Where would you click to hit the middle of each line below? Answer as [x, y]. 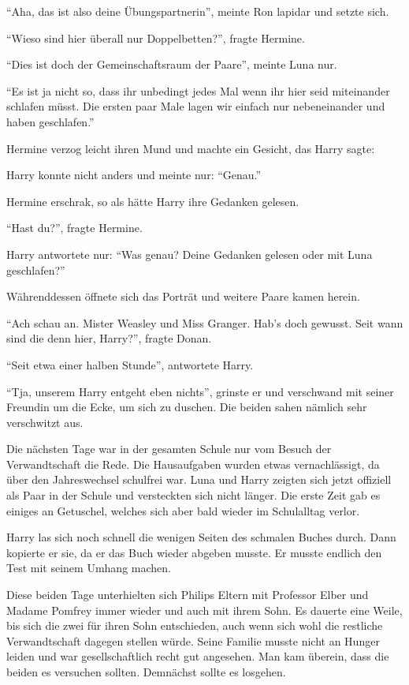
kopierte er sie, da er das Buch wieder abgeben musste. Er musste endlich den [194, 552]
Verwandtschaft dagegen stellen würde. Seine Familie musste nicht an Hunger [193, 640]
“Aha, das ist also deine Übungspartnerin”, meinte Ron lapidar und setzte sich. [198, 11]
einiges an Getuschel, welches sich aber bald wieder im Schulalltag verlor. [183, 510]
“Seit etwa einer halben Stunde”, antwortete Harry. [130, 364]
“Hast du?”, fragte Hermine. [74, 228]
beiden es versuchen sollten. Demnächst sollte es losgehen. [146, 672]
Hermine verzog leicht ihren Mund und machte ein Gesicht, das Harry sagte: [191, 148]
